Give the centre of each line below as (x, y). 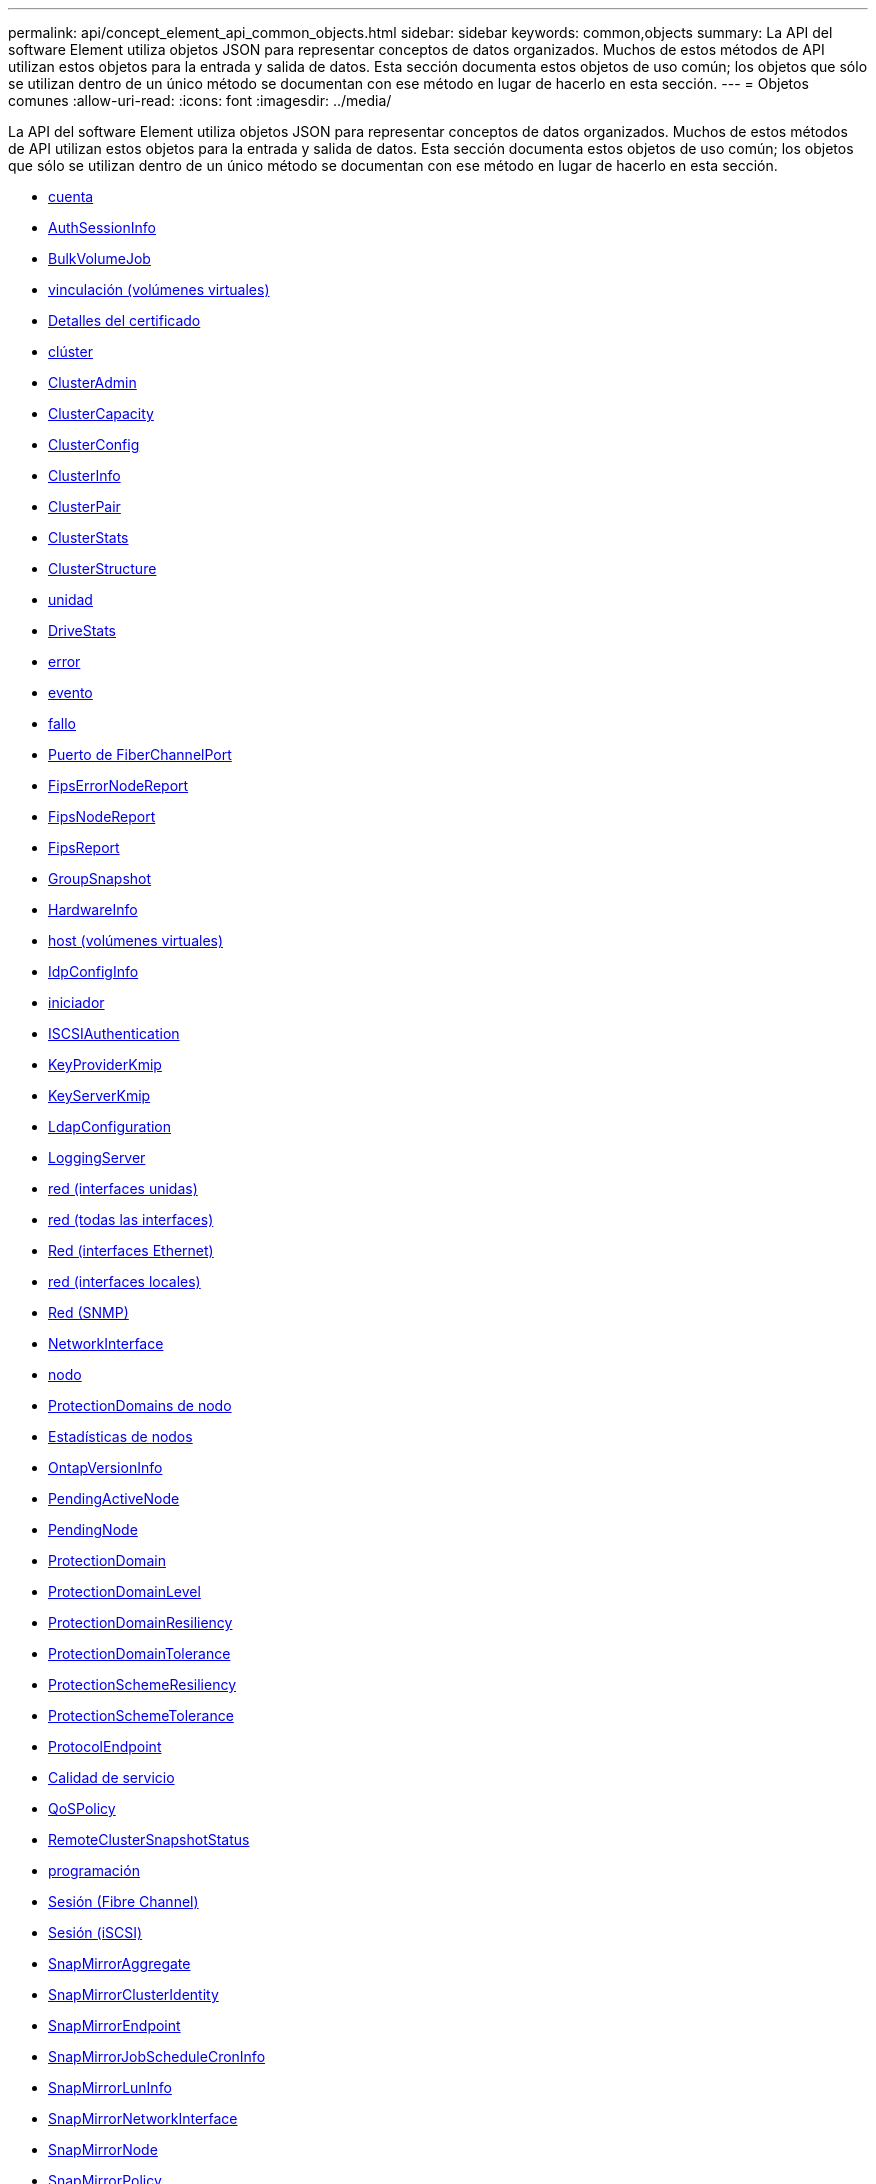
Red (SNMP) (88, 1312)
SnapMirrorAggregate (119, 1963)
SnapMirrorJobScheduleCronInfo (157, 2056)
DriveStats (82, 630)
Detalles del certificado (124, 320)
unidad (70, 599)
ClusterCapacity (101, 413)
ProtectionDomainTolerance (139, 1653)
